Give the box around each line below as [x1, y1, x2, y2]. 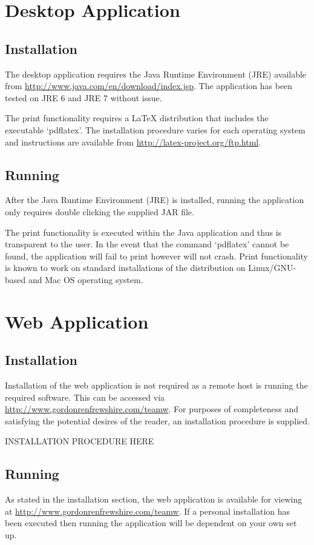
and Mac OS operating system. [28, 273, 143, 286]
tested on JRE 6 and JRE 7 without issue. [5, 91, 162, 104]
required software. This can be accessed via [5, 390, 165, 403]
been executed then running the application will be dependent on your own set [5, 517, 297, 529]
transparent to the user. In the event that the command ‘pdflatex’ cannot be [5, 238, 289, 250]
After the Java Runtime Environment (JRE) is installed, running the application [5, 193, 304, 206]
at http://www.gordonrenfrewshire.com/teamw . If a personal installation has [5, 504, 290, 517]
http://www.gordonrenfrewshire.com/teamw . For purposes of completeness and [5, 403, 298, 415]
